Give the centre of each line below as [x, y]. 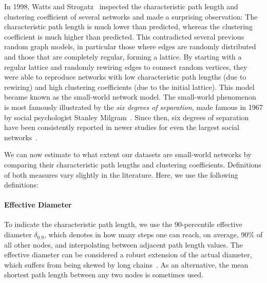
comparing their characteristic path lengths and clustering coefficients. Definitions [133, 164]
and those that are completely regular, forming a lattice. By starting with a [123, 56]
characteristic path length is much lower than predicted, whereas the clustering [128, 26]
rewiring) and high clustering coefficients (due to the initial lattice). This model [129, 87]
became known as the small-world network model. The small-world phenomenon [130, 97]
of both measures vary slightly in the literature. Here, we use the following [121, 174]
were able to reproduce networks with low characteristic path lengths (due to [125, 77]
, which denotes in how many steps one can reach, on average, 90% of [153, 234]
